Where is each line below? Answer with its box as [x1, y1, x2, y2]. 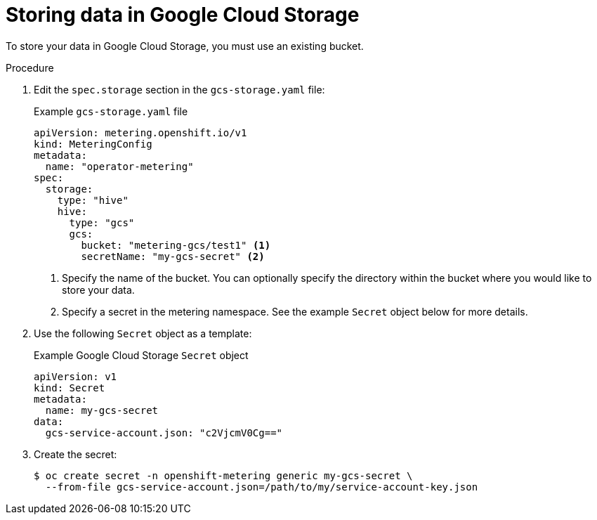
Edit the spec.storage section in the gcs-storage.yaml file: [34, 83, 325, 96]
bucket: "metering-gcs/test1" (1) [81, 239, 271, 251]
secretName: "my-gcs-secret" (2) [81, 250, 265, 262]
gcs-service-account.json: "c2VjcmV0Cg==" [45, 427, 283, 438]
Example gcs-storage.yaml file [34, 105, 188, 117]
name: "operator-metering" [45, 160, 194, 172]
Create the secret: [34, 448, 117, 460]
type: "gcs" [69, 216, 135, 228]
